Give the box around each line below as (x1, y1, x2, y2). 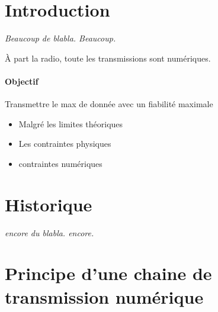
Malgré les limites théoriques (18, 117, 123, 130)
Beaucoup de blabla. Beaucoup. (5, 32, 116, 44)
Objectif (5, 75, 39, 87)
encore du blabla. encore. (5, 226, 94, 239)
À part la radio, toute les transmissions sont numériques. (5, 52, 211, 64)
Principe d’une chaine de (5, 261, 212, 285)
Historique (5, 192, 92, 216)
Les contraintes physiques (18, 137, 111, 150)
